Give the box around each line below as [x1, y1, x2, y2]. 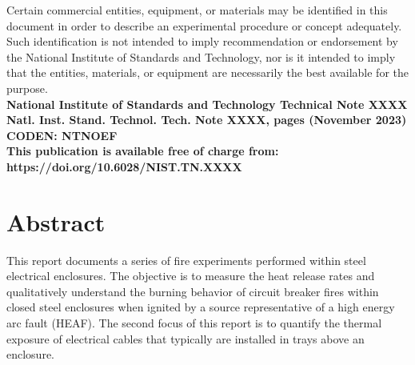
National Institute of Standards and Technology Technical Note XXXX [6, 95, 408, 112]
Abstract [6, 205, 106, 238]
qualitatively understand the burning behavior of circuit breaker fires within [6, 283, 379, 299]
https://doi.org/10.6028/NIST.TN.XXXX [6, 158, 242, 174]
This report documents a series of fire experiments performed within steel [6, 251, 366, 268]
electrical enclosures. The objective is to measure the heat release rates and [6, 267, 375, 284]
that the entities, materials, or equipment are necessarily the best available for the [6, 64, 409, 81]
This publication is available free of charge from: [6, 142, 279, 159]
